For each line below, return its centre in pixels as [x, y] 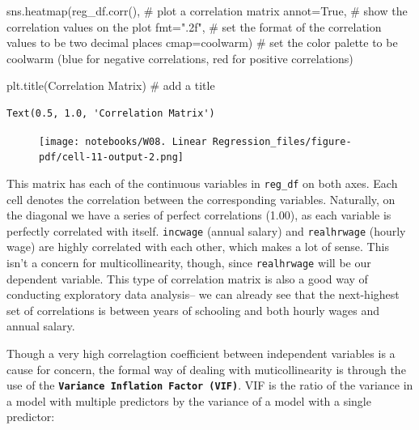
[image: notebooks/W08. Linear [123, 141]
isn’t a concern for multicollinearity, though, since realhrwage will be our [189, 262]
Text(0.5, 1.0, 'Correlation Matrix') [111, 113]
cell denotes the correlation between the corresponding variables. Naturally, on [201, 199]
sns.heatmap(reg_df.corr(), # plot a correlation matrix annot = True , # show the [207, 11]
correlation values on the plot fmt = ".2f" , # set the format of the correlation [194, 26]
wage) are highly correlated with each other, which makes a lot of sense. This [198, 247]
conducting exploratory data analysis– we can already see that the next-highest [203, 294]
